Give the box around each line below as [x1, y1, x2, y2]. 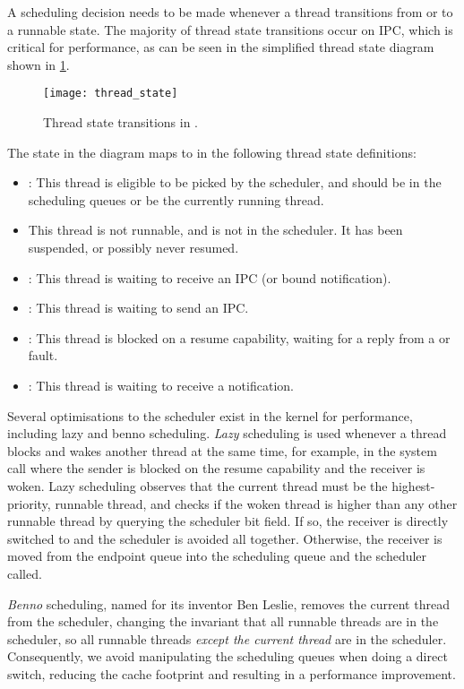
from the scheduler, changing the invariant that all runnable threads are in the [7, 612, 439, 631]
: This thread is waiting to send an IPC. [28, 298, 249, 317]
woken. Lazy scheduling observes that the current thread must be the [7, 476, 388, 495]
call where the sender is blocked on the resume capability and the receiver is [7, 459, 425, 478]
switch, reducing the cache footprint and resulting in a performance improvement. [7, 664, 456, 683]
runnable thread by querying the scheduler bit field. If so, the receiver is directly [7, 512, 449, 530]
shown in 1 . [7, 55, 70, 73]
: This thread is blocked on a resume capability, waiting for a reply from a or [28, 328, 451, 347]
